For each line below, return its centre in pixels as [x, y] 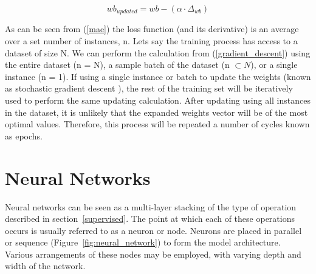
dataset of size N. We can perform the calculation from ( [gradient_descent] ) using [158, 52]
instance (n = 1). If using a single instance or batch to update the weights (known [158, 76]
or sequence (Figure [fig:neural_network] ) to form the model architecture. [143, 242]
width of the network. [45, 266]
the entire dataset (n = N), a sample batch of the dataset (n [117, 65]
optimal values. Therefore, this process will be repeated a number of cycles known [157, 124]
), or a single [274, 65]
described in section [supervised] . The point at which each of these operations [150, 219]
